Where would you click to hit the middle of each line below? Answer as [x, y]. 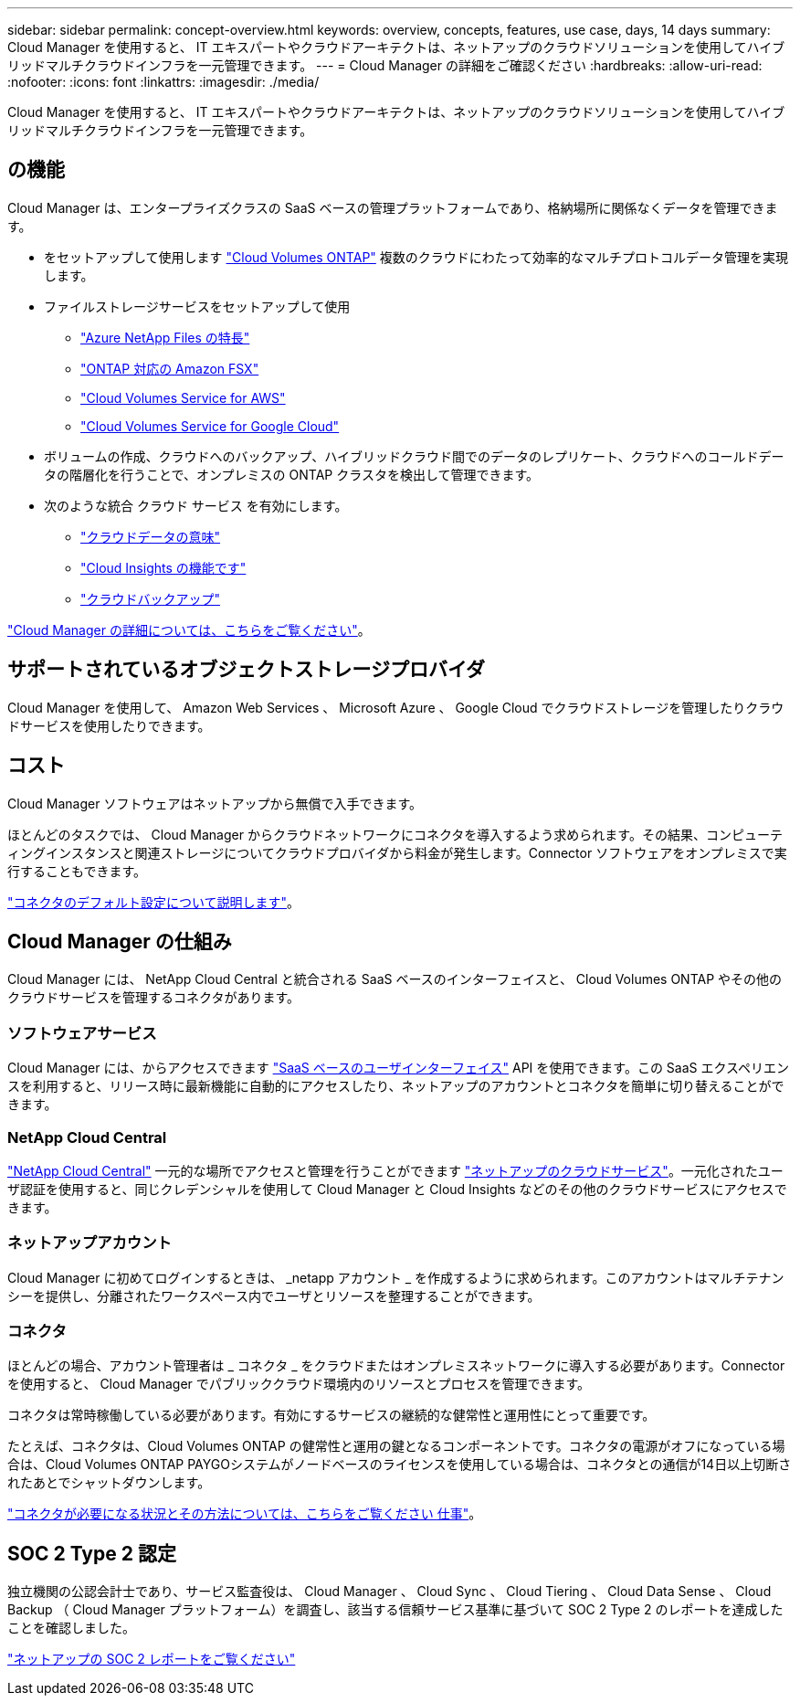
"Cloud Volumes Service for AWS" [183, 397]
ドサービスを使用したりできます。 [109, 725]
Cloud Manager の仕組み [120, 941]
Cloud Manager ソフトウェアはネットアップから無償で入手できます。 [215, 803]
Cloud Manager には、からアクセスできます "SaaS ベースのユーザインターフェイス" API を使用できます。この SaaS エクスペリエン [399, 1068]
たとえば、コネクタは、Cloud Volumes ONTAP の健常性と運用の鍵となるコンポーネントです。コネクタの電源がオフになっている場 [396, 1446]
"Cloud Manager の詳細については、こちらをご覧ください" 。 [189, 629]
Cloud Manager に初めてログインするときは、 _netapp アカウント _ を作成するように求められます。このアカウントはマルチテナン [396, 1277]
